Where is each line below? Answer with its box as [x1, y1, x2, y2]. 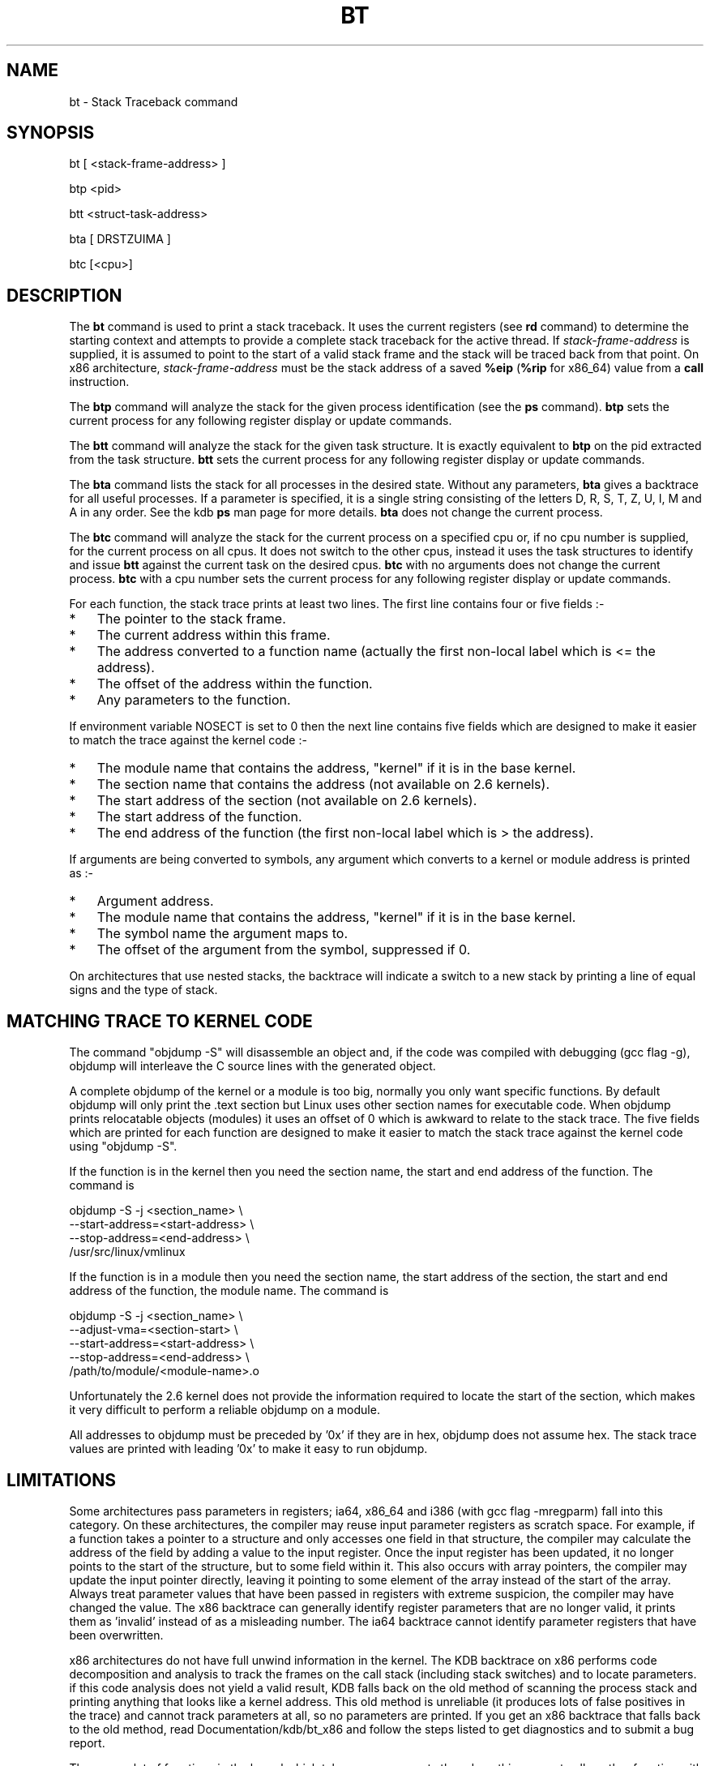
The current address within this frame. [96, 627, 331, 644]
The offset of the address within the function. [96, 675, 373, 692]
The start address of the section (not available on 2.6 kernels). [96, 792, 477, 809]
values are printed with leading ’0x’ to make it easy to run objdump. [69, 1442, 428, 1456]
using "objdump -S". [69, 1139, 177, 1154]
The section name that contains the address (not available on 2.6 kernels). [96, 776, 550, 793]
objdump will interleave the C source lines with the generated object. [69, 1059, 436, 1074]
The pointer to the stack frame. [96, 611, 286, 628]
